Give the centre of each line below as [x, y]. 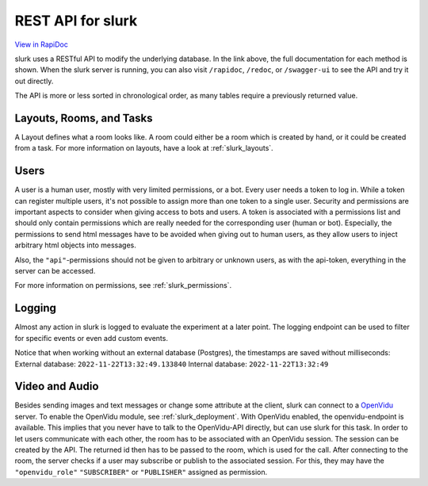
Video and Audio [57, 387]
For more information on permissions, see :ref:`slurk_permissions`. [123, 285]
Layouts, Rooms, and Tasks [84, 118]
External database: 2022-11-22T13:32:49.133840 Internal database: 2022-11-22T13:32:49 [172, 364]
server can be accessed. [55, 271]
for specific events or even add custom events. [91, 338]
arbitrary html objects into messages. [75, 245]
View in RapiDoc [42, 44]
